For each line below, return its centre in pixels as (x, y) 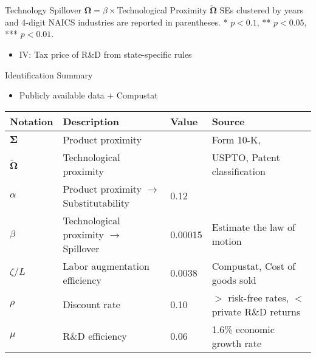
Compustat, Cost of (254, 266)
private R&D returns (256, 311)
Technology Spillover (43, 10)
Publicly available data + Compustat (88, 95)
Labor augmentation (106, 266)
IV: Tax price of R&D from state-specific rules (105, 54)
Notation (32, 121)
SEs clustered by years (261, 10)
